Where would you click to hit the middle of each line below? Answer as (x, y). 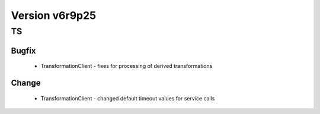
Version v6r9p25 (54, 15)
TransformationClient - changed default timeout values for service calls (128, 98)
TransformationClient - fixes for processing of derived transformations (127, 66)
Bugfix (23, 51)
